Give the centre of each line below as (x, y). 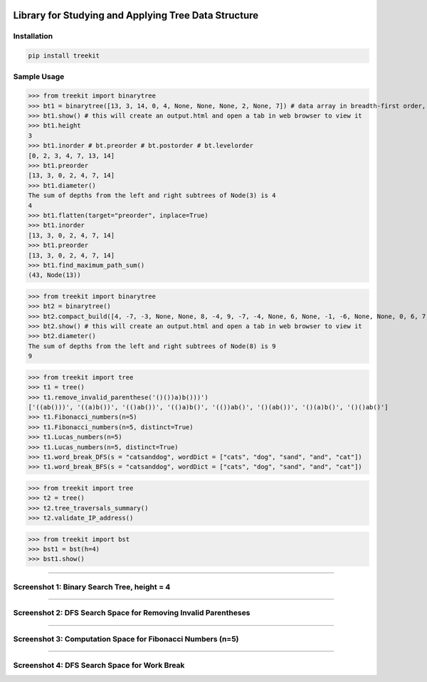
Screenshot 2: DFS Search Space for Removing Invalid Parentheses (132, 613)
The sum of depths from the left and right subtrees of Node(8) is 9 (152, 346)
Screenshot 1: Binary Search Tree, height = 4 (92, 587)
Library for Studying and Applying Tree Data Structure (136, 15)
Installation (33, 36)
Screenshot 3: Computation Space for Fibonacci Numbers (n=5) (126, 639)
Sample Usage (39, 76)
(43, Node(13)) (54, 275)
